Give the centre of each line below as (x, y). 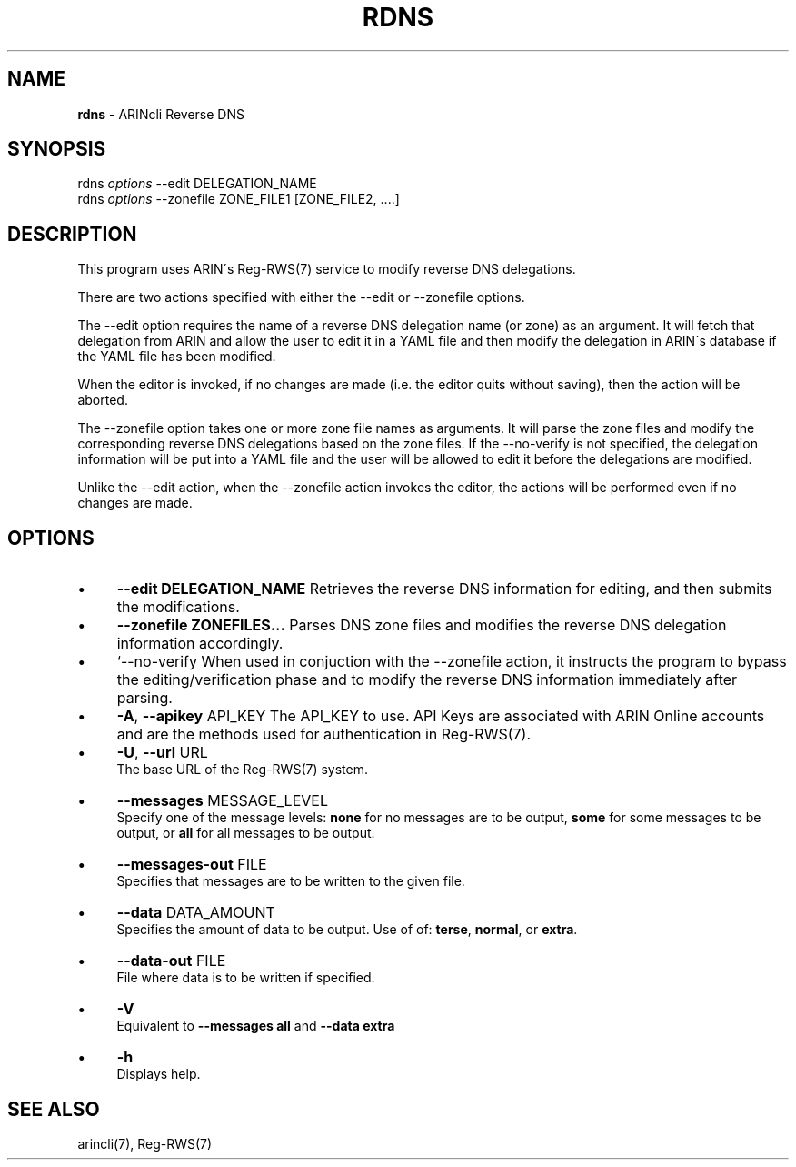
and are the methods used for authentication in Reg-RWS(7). (324, 734)
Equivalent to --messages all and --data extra (256, 1026)
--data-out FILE (171, 961)
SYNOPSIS (57, 149)
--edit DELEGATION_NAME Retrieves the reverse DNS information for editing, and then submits (444, 589)
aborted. (103, 400)
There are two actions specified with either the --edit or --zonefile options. (301, 297)
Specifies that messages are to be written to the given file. (291, 881)
